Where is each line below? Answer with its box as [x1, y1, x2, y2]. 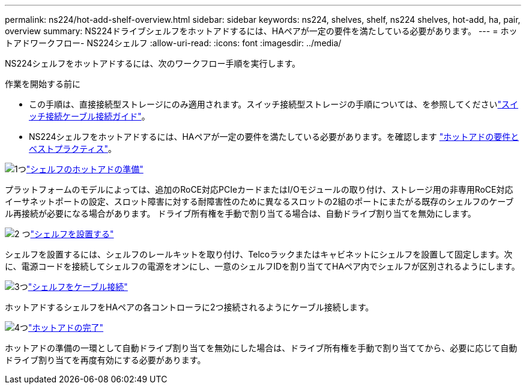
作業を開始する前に [5, 79, 80, 89]
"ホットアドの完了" [28, 322, 104, 333]
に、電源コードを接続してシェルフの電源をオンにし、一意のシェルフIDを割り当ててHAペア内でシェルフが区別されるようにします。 [5, 261, 520, 271]
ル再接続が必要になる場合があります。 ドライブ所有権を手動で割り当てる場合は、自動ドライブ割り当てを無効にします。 [5, 208, 476, 219]
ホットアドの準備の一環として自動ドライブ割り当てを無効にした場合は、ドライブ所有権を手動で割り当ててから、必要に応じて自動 [5, 343, 518, 353]
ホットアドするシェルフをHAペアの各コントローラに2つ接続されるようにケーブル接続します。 [5, 302, 374, 312]
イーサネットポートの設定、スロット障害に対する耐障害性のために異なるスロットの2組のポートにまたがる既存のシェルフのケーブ [5, 196, 514, 207]
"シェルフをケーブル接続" [28, 282, 128, 292]
